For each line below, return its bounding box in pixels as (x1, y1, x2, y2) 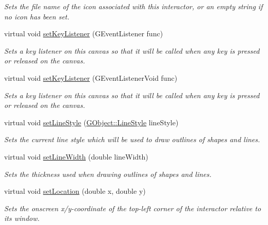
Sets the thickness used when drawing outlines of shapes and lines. (4, 168, 212, 179)
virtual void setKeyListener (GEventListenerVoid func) (4, 72, 178, 83)
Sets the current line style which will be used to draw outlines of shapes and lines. (4, 134, 260, 145)
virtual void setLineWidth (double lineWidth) (4, 151, 148, 162)
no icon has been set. (4, 11, 70, 21)
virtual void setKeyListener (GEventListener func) (4, 28, 163, 39)
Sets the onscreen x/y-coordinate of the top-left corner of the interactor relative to (4, 202, 261, 213)
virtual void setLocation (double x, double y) (4, 186, 146, 196)
